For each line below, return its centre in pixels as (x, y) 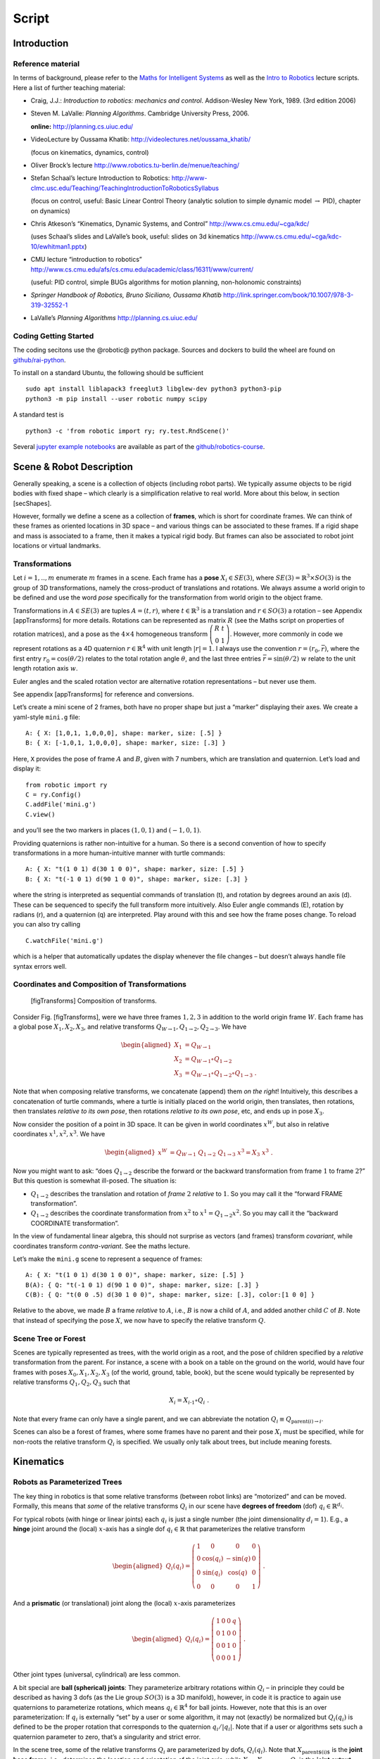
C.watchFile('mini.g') (65, 940)
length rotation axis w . (45, 668)
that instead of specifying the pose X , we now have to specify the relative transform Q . (139, 1320)
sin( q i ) (213, 1573)
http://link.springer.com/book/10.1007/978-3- (288, 295)
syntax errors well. (40, 966)
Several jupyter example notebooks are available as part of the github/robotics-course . (139, 446)
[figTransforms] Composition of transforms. (94, 1001)
